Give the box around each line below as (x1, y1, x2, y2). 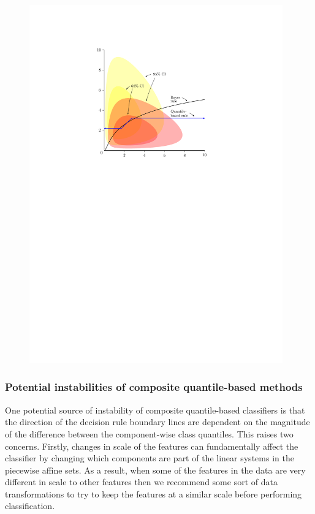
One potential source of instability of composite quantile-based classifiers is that (5, 403, 305, 416)
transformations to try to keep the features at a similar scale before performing (5, 487, 302, 500)
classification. (5, 499, 55, 512)
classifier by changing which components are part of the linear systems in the (5, 452, 294, 464)
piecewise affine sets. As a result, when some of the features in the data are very (5, 463, 306, 476)
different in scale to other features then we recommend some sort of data (5, 475, 278, 488)
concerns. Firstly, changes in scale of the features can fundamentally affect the (5, 439, 298, 452)
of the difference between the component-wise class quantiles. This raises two (5, 427, 294, 440)
